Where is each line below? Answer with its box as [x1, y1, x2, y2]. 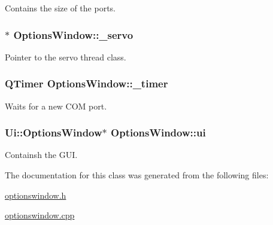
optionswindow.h [5, 188, 66, 201]
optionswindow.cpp [5, 209, 75, 221]
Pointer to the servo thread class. [5, 50, 126, 63]
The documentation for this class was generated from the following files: [5, 169, 269, 181]
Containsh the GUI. [5, 148, 78, 161]
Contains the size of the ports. [5, 2, 116, 14]
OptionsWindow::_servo [13, 27, 134, 42]
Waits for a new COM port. [5, 99, 107, 112]
